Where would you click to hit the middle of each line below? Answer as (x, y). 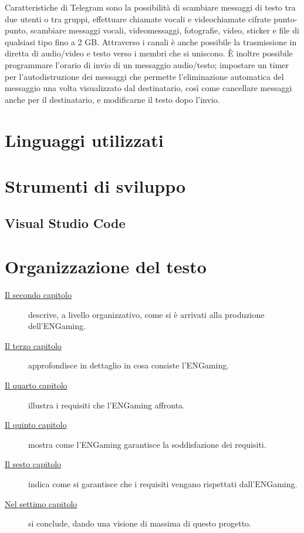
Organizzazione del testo (106, 266)
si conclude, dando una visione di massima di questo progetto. (140, 523)
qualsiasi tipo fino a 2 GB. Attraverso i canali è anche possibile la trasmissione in (151, 41)
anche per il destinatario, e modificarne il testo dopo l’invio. (112, 99)
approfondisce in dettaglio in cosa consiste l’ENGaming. (129, 365)
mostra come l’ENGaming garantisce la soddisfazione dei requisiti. (147, 444)
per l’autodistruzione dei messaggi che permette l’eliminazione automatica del (144, 76)
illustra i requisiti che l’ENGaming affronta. (107, 405)
